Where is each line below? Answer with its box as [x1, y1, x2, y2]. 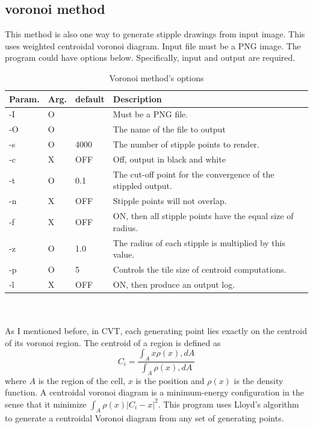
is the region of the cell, [38, 374, 126, 386]
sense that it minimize [5, 397, 87, 410]
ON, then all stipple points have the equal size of [113, 209, 294, 222]
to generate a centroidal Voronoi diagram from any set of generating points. [5, 411, 284, 424]
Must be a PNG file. [113, 108, 188, 120]
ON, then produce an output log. [113, 278, 235, 290]
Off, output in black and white [113, 152, 226, 165]
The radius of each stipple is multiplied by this [113, 236, 285, 249]
